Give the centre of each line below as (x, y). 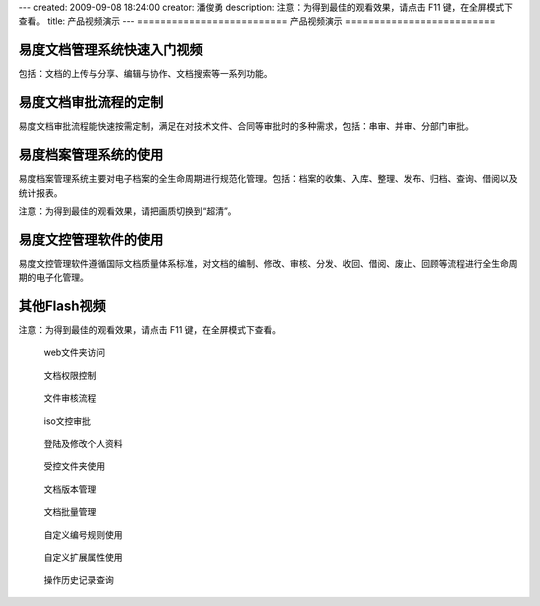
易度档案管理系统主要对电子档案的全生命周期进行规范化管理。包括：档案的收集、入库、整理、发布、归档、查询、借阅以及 (268, 179)
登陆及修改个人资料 (83, 444)
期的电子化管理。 (53, 277)
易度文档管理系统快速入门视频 (110, 50)
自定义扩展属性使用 (83, 557)
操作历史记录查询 (78, 580)
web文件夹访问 (74, 352)
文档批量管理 (70, 512)
